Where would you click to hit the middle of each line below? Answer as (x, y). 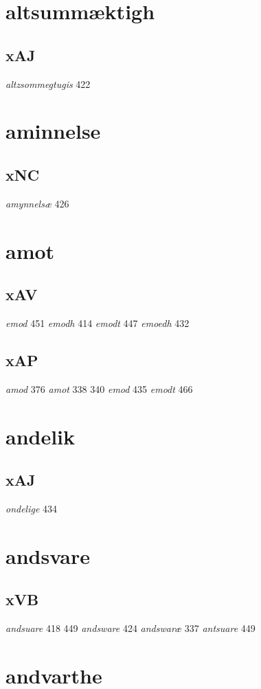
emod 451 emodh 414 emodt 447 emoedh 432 (98, 323)
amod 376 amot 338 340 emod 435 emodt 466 (99, 388)
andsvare (48, 555)
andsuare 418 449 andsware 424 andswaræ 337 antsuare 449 (130, 628)
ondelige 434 (32, 508)
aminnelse (53, 131)
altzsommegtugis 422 (48, 83)
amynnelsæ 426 (37, 203)
